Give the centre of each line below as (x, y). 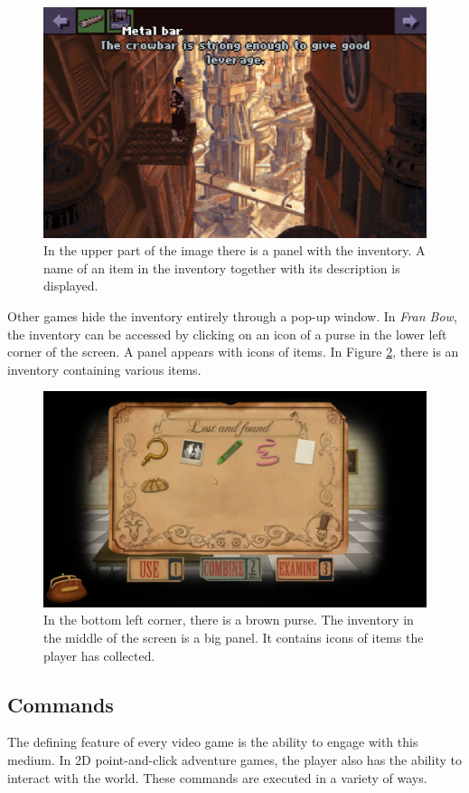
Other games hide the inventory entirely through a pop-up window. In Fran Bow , (232, 316)
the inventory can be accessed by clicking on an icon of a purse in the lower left (227, 334)
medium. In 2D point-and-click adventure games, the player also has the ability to (234, 760)
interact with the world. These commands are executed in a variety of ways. (217, 777)
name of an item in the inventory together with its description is (222, 268)
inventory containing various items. (104, 369)
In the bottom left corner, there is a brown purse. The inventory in (229, 620)
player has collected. (99, 655)
